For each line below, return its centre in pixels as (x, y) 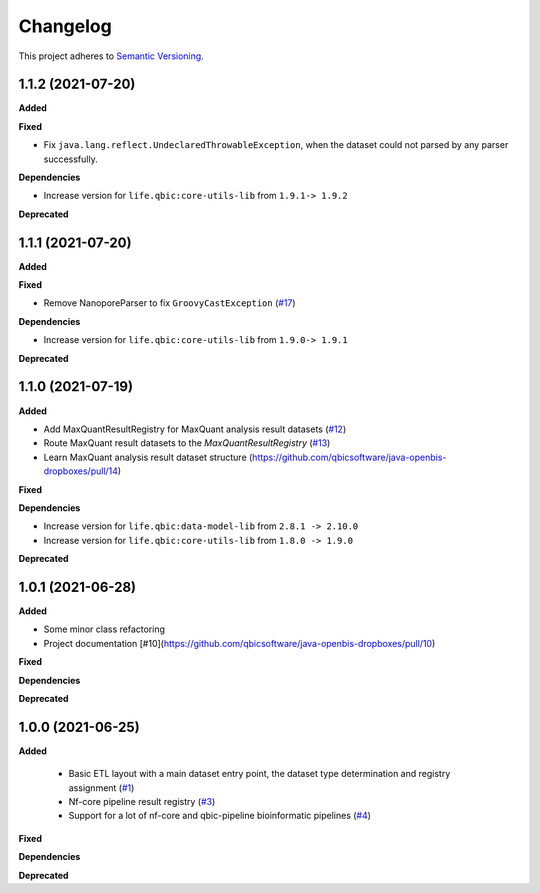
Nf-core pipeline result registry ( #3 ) (142, 802)
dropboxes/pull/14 (81, 471)
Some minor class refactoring (104, 629)
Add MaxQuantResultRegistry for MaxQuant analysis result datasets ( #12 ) (195, 429)
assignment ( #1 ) (101, 787)
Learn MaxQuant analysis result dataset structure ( (148, 457)
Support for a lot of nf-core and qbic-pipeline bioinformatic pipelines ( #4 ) (220, 816)
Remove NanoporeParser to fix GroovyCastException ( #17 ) (169, 303)
